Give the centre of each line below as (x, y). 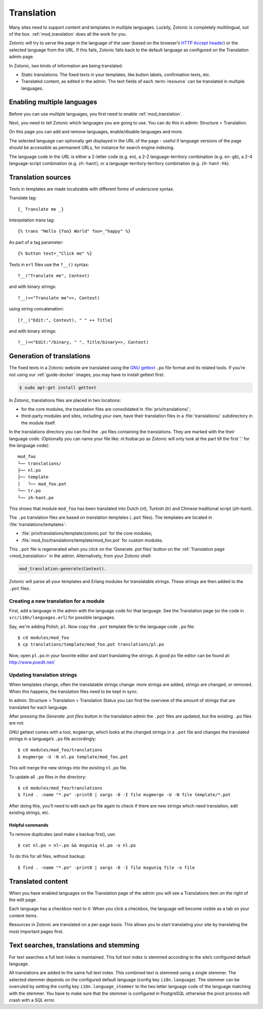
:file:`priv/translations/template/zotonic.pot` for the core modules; (87, 533)
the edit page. (23, 900)
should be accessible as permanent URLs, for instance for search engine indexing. (92, 148)
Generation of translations (50, 356)
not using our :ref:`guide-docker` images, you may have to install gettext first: (87, 374)
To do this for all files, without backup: (47, 856)
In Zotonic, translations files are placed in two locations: (65, 400)
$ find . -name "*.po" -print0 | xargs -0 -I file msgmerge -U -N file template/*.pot (124, 795)
